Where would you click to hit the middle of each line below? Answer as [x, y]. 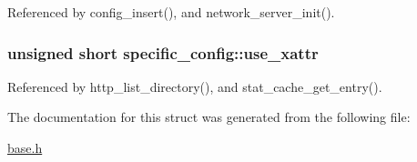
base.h [25, 147]
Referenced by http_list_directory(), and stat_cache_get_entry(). [195, 86]
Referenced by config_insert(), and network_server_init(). [171, 12]
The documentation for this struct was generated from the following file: [209, 117]
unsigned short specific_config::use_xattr [163, 52]
